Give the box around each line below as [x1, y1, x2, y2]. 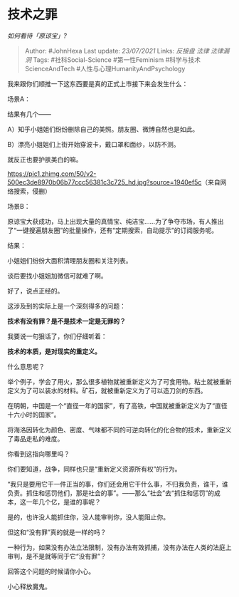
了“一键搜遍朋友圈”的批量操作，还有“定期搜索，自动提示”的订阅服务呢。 [7, 226, 218, 234]
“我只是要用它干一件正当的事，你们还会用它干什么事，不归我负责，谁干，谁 [7, 479, 229, 488]
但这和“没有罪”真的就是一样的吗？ [7, 528, 107, 536]
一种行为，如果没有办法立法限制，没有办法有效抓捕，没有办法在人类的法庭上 [7, 543, 232, 551]
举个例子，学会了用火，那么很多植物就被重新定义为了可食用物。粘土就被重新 [7, 377, 232, 385]
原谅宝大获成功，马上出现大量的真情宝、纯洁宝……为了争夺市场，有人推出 [7, 217, 224, 225]
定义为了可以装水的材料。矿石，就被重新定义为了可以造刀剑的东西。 [7, 386, 207, 395]
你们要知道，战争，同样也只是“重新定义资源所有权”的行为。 [7, 464, 181, 473]
